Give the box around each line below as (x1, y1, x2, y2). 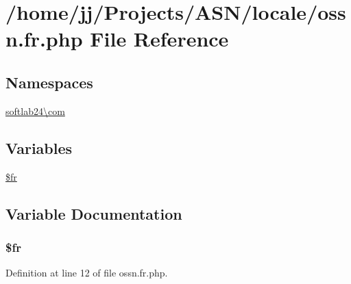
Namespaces (5, 71, 93, 92)
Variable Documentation (5, 203, 182, 224)
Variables (5, 137, 73, 158)
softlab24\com (5, 103, 65, 118)
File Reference (90, 25, 229, 53)
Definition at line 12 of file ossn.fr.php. (5, 266, 168, 280)
